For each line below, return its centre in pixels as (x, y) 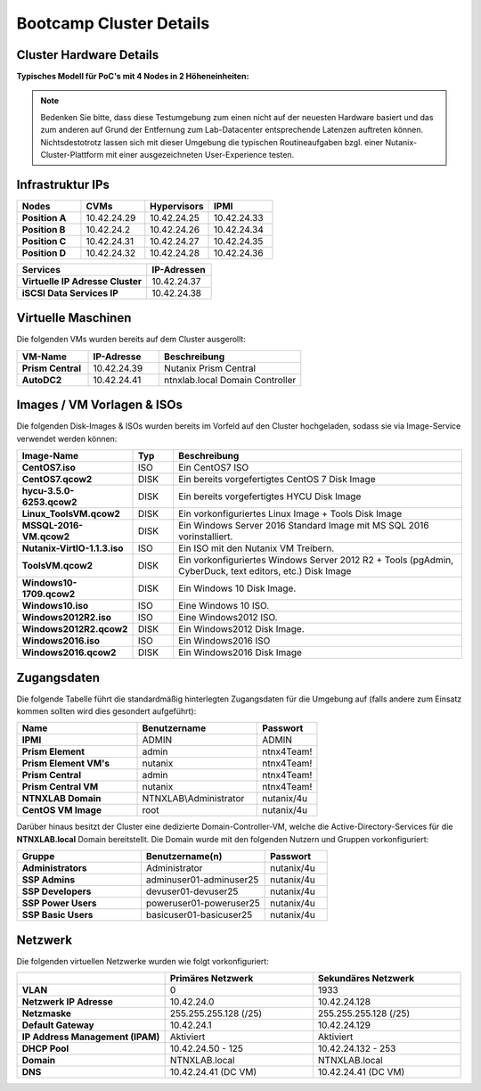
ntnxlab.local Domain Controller (230, 380)
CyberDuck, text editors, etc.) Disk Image (265, 571)
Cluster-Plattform (72, 155)
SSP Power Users (59, 903)
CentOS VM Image (62, 810)
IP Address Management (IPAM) (91, 1037)
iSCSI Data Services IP (70, 292)
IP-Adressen (179, 269)
